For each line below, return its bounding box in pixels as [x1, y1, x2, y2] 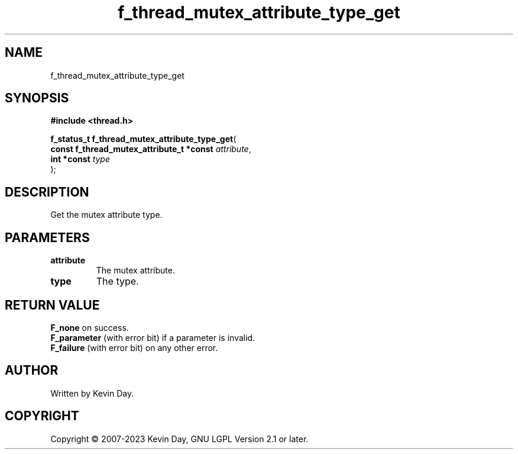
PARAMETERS [5, 230, 90, 245]
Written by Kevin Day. [50, 388, 134, 398]
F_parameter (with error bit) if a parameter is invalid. [50, 332, 255, 343]
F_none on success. [50, 322, 129, 333]
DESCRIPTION [5, 184, 89, 199]
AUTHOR [5, 363, 59, 378]
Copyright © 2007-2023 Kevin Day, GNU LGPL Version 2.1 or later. [50, 433, 309, 444]
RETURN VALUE [5, 297, 100, 313]
